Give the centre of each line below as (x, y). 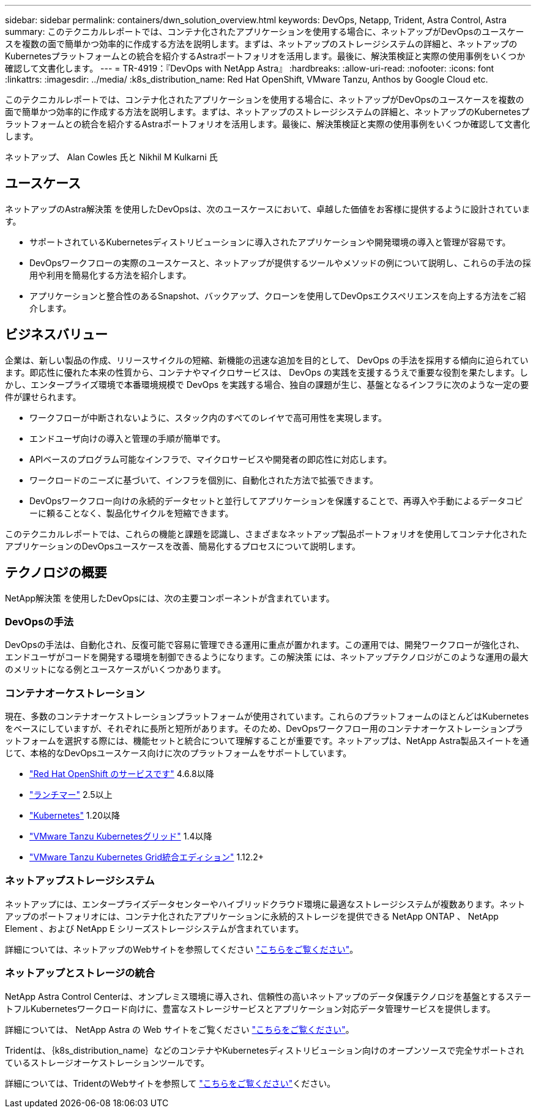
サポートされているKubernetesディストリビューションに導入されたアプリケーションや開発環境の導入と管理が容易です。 (270, 242)
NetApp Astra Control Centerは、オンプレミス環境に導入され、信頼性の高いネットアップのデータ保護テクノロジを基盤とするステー (268, 996)
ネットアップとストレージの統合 (80, 973)
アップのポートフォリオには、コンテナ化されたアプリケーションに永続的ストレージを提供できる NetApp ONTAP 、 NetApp (252, 916)
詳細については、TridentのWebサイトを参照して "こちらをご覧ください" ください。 (170, 1083)
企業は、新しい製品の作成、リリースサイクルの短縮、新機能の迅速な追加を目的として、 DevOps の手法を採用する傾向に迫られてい (267, 360)
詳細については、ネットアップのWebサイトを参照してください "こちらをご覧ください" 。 (182, 949)
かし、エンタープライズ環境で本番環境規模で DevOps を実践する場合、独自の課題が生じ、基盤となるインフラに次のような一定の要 (267, 384)
